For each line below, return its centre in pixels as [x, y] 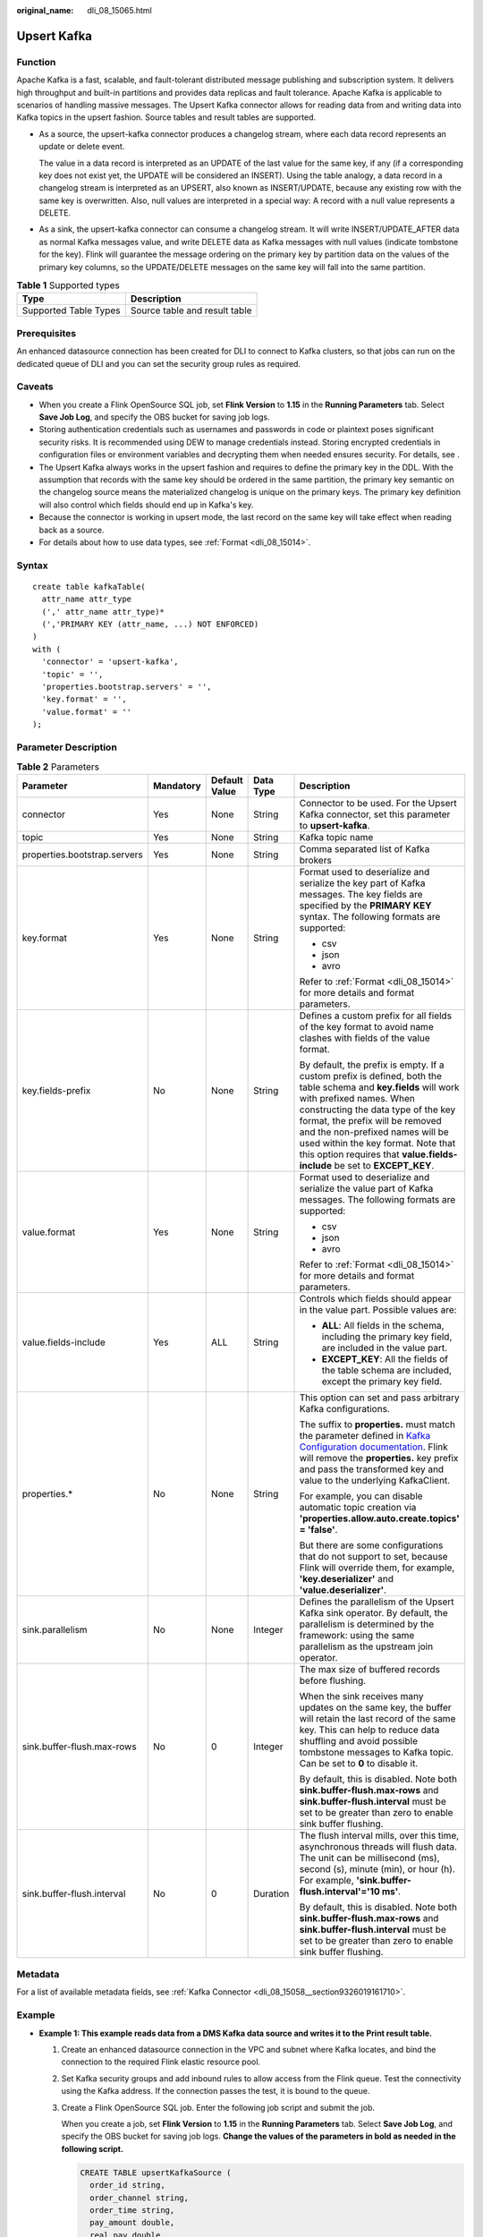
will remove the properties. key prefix [379, 1458]
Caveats [35, 387]
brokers [316, 860]
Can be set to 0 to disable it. [359, 1763]
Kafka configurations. [345, 1408]
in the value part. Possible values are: [378, 1309]
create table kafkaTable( [89, 587]
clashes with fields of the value [364, 1038]
